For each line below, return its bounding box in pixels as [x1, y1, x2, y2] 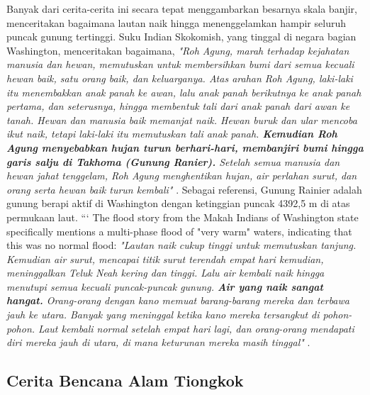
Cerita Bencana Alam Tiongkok [6, 369, 244, 391]
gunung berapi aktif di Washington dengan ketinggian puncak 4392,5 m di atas [6, 196, 350, 211]
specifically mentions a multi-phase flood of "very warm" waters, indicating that [6, 223, 352, 238]
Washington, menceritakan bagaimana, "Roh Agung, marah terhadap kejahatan [6, 43, 349, 57]
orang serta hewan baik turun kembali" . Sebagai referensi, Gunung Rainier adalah [6, 182, 362, 196]
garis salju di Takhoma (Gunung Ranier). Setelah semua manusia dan [6, 154, 340, 169]
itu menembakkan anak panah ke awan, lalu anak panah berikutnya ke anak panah [6, 84, 361, 99]
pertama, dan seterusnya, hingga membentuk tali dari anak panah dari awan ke [6, 99, 350, 113]
